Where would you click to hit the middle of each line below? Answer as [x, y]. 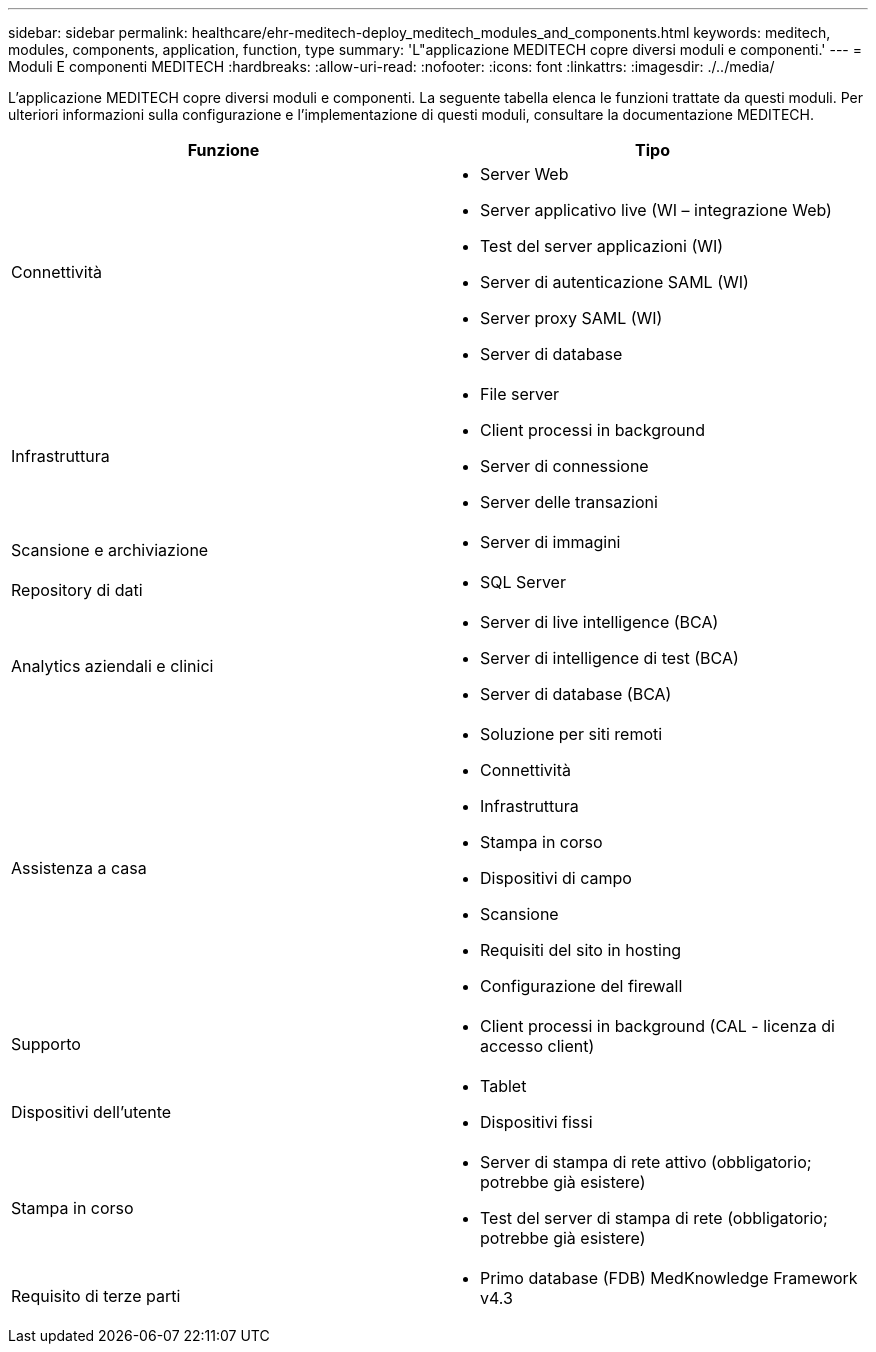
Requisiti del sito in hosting [581, 950]
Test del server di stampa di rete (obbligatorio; [654, 1218]
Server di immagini [550, 542]
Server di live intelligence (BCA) [599, 622]
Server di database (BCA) [576, 694]
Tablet [503, 1086]
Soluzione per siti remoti [571, 734]
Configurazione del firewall [581, 986]
